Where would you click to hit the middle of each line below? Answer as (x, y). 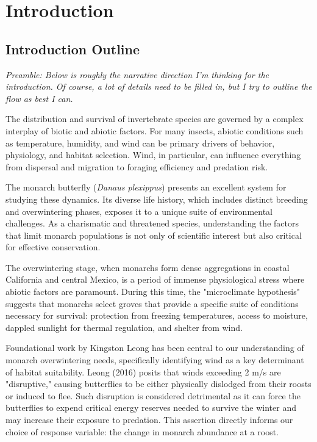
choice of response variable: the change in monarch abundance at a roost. (142, 431)
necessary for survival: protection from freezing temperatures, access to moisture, (157, 315)
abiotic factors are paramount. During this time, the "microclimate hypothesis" (153, 292)
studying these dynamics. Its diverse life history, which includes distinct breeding (157, 199)
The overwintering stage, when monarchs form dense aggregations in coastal (148, 267)
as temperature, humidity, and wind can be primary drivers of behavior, (140, 143)
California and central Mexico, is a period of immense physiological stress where (155, 279)
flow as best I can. (39, 98)
